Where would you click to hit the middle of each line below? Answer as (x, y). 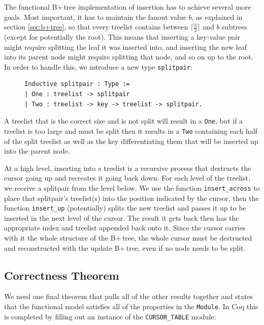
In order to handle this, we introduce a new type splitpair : (98, 66)
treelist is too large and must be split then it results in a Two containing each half (131, 130)
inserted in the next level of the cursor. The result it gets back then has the (122, 217)
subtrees (235, 27)
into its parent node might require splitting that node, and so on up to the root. (129, 57)
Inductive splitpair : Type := (77, 84)
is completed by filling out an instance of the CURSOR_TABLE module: (110, 316)
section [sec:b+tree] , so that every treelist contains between (96, 27)
